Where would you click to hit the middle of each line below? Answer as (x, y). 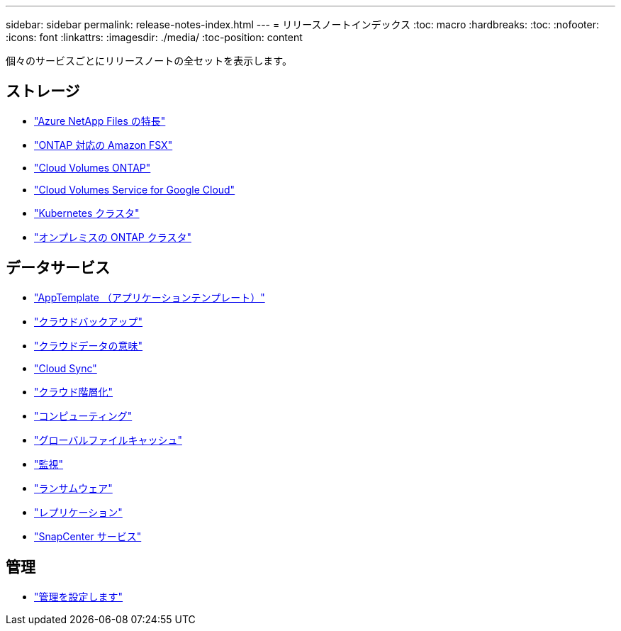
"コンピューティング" (83, 415)
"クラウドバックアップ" (89, 321)
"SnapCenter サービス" (88, 536)
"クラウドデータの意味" (89, 345)
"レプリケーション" (78, 512)
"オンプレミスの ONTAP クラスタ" (113, 237)
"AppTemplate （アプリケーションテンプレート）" (150, 297)
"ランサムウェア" (73, 488)
